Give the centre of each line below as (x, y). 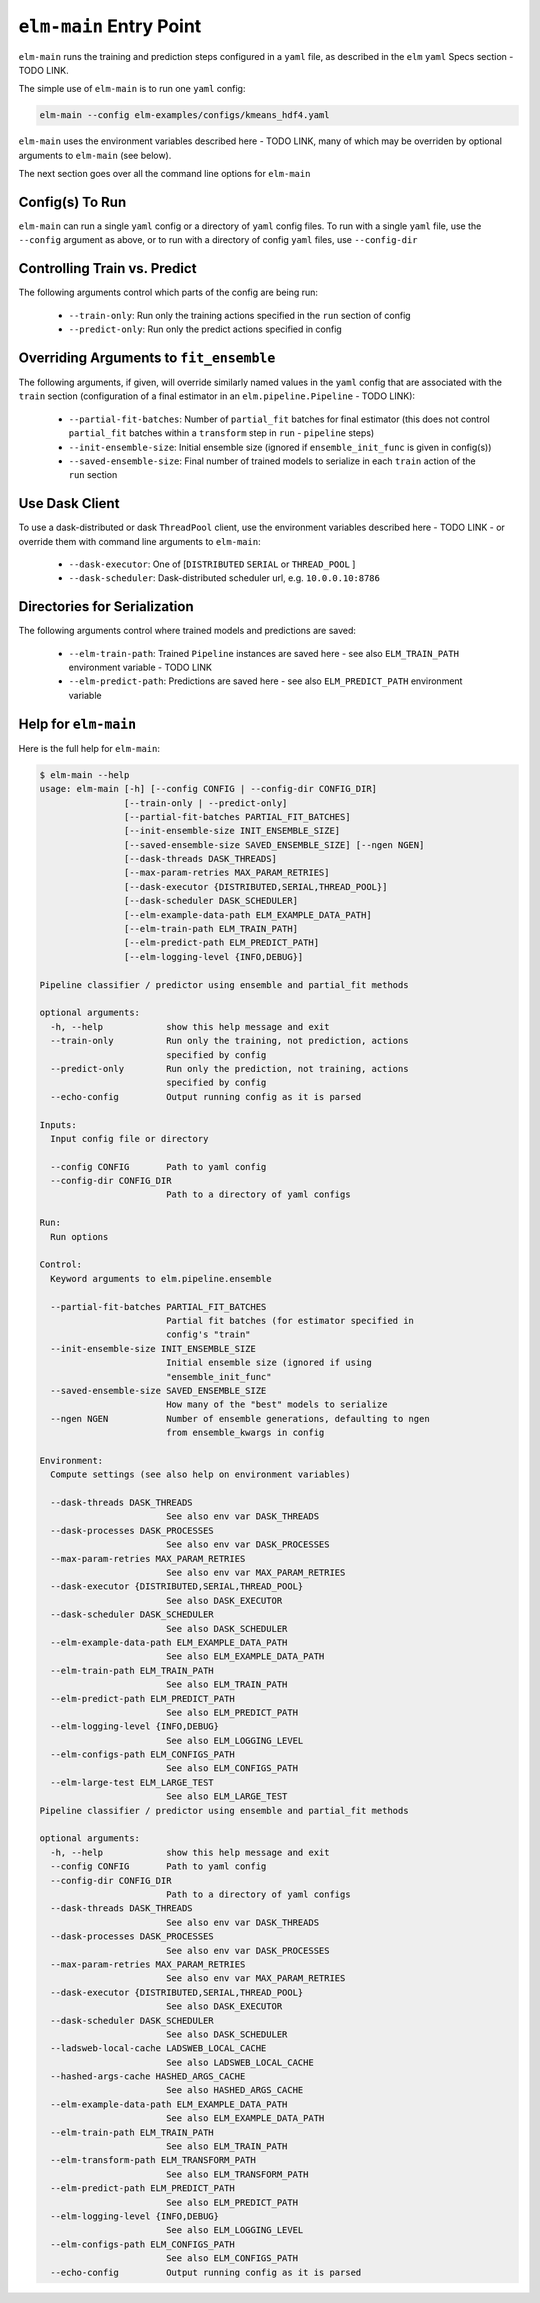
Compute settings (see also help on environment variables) (200, 1474)
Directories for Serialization (106, 606)
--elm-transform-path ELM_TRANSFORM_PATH (153, 2160)
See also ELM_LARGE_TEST (226, 1796)
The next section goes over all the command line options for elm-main (164, 174)
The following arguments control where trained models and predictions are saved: (187, 631)
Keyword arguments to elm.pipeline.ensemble (161, 1278)
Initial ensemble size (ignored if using (268, 1363)
